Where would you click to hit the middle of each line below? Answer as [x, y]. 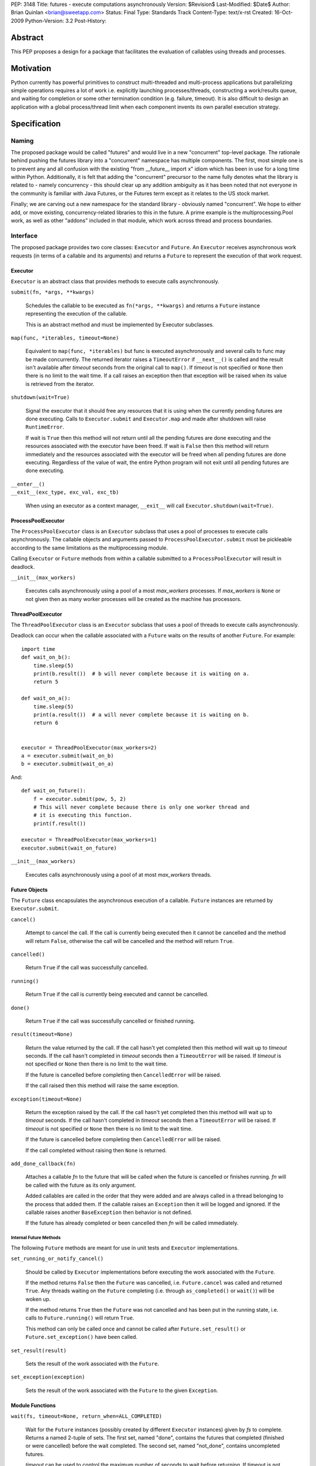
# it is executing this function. [83, 815]
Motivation [31, 68]
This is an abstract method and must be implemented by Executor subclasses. [120, 324]
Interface [24, 236]
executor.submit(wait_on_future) [69, 848]
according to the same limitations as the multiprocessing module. [89, 548]
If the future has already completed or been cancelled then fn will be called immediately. [132, 1223]
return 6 [46, 723]
